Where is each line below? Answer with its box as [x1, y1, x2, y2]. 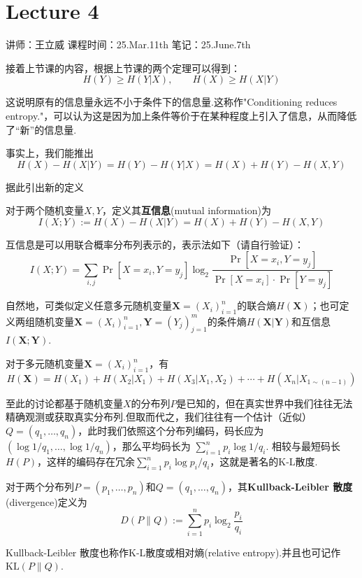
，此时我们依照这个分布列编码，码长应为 [78, 423, 264, 438]
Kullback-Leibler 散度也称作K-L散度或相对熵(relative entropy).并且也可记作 [6, 544, 341, 559]
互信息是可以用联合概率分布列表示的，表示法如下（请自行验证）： [6, 237, 304, 251]
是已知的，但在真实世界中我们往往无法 [176, 395, 353, 410]
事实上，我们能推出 [6, 146, 94, 160]
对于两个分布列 [6, 479, 74, 493]
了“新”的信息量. [6, 122, 77, 136]
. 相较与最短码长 [266, 439, 341, 453]
